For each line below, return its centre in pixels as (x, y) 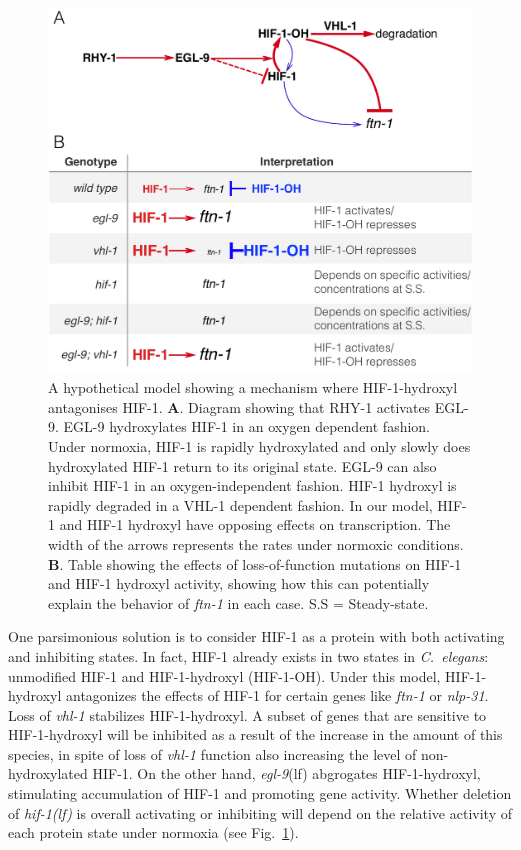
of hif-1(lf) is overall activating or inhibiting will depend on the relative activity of (260, 812)
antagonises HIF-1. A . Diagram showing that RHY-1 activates (239, 406)
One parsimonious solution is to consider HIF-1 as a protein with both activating (256, 636)
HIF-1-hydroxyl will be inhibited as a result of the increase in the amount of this (255, 734)
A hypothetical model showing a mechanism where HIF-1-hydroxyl (253, 387)
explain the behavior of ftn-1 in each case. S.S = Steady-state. (238, 602)
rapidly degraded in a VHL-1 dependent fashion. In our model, (240, 504)
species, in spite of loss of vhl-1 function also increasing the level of (212, 753)
